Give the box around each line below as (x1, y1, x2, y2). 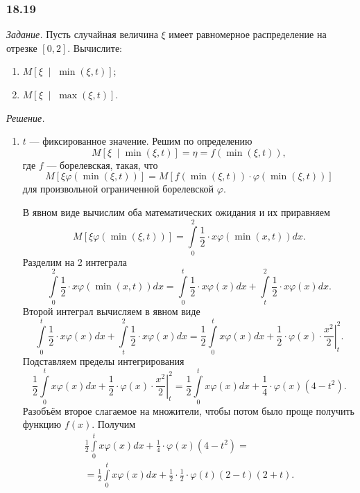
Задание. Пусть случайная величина (6, 27, 158, 42)
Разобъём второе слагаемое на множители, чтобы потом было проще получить (22, 403, 354, 418)
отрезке (6, 40, 37, 55)
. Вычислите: (67, 40, 122, 55)
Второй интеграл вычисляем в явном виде (22, 304, 200, 319)
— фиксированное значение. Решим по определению (29, 134, 252, 148)
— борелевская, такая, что (46, 157, 158, 172)
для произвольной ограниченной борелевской (22, 181, 214, 196)
